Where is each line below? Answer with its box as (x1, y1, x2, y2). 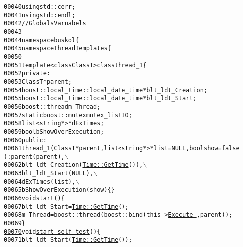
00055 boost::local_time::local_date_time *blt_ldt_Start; (4, 95, 197, 102)
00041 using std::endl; (4, 11, 76, 19)
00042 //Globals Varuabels (4, 20, 86, 27)
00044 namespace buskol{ (4, 36, 79, 44)
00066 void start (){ (4, 195, 65, 202)
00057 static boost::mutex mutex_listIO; (4, 111, 132, 119)
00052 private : (4, 70, 51, 77)
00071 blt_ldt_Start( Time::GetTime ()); (4, 236, 132, 244)
